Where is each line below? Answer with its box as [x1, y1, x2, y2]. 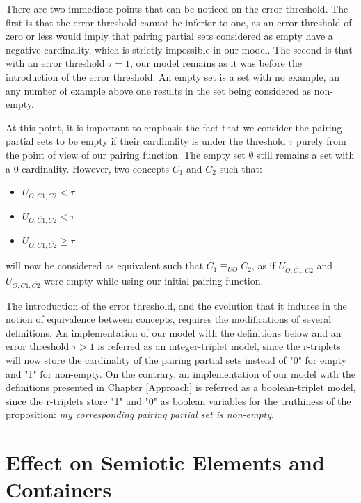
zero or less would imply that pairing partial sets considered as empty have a [6, 29, 333, 43]
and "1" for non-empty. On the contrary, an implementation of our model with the [6, 366, 356, 381]
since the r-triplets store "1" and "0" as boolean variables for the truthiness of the [6, 393, 351, 408]
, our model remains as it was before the [130, 56, 302, 70]
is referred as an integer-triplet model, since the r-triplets [97, 339, 341, 353]
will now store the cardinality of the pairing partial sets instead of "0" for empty [6, 352, 347, 367]
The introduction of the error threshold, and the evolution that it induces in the [6, 298, 347, 312]
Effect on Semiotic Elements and [6, 448, 325, 477]
